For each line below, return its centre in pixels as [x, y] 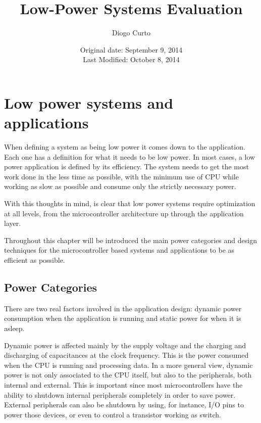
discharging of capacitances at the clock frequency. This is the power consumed [126, 355]
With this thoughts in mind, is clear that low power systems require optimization [130, 203]
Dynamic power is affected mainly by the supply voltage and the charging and [125, 345]
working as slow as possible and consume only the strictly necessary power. [120, 186]
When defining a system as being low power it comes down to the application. [125, 147]
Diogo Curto [131, 33]
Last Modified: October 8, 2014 [131, 59]
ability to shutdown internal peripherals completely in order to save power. [120, 394]
